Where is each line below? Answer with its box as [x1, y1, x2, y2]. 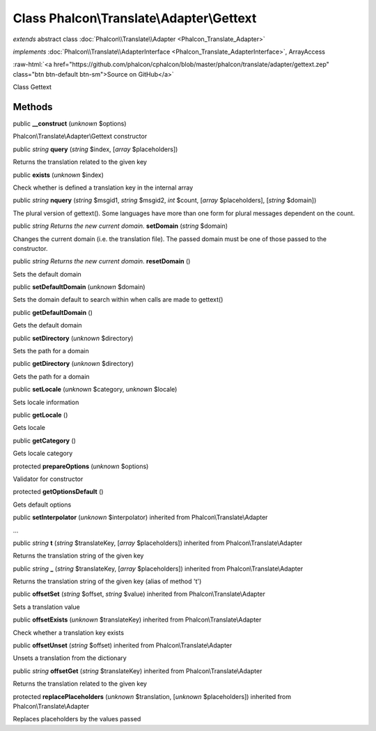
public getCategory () [13, 436, 77, 445]
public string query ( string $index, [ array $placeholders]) [13, 145, 178, 153]
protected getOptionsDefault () [13, 488, 104, 496]
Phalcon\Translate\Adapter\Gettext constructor [13, 132, 148, 141]
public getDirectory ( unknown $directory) [13, 360, 134, 368]
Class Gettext [13, 83, 52, 91]
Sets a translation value [13, 603, 80, 611]
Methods [13, 101, 53, 113]
